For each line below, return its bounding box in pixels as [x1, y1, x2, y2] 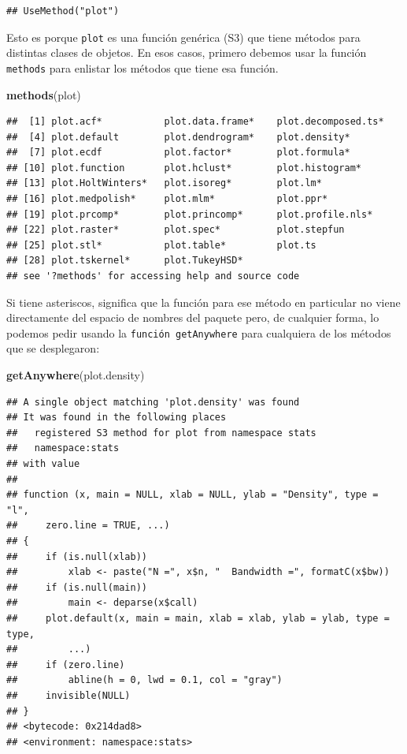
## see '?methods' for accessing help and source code [6, 271, 300, 282]
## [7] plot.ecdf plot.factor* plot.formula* [6, 147, 350, 159]
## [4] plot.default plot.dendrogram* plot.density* [6, 131, 350, 143]
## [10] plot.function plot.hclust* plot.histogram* [6, 162, 362, 174]
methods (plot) [6, 86, 81, 103]
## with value [6, 458, 80, 470]
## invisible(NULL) [6, 689, 131, 701]
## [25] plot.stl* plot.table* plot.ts [6, 239, 316, 251]
